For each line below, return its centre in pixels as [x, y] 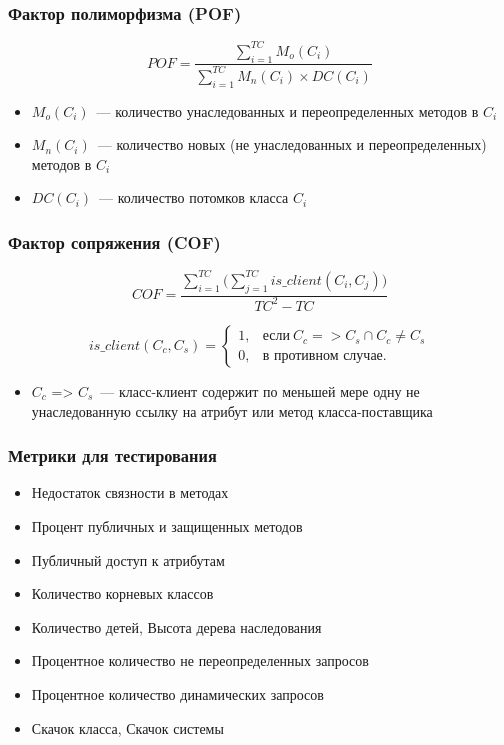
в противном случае [322, 356]
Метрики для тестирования [112, 455]
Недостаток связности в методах [130, 492]
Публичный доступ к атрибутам [128, 559]
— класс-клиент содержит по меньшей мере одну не [260, 390]
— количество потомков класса [194, 197]
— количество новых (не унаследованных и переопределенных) [292, 144]
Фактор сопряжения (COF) [114, 241]
